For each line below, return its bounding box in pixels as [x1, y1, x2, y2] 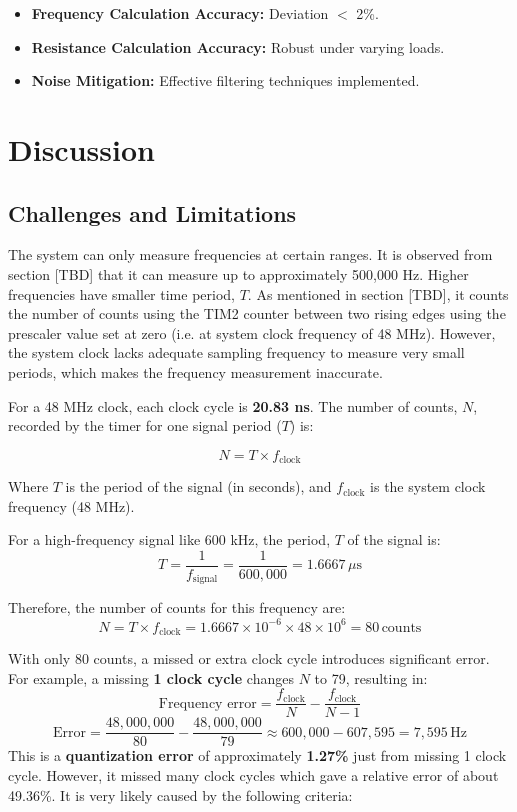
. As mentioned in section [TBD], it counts [247, 283, 509, 304]
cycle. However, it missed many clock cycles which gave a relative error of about [8, 764, 499, 785]
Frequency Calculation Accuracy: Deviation [31, 3, 329, 23]
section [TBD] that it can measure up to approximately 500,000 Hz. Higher [8, 263, 469, 284]
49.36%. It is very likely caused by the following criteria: [8, 784, 353, 805]
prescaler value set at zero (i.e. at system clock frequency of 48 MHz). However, [8, 322, 496, 343]
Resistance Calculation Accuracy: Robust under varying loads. [31, 36, 445, 57]
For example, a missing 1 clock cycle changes [8, 667, 294, 688]
